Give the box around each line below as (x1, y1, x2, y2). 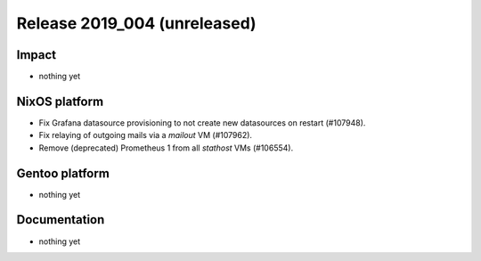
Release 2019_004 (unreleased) (16, 13, 257, 33)
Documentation (16, 212, 105, 227)
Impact (16, 47, 57, 62)
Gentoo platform (16, 166, 110, 181)
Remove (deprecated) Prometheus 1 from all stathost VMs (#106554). (38, 143, 294, 153)
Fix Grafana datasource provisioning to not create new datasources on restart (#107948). (38, 117, 366, 128)
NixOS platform (16, 94, 104, 109)
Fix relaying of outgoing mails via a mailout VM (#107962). (38, 130, 253, 141)
